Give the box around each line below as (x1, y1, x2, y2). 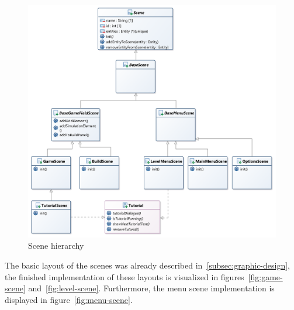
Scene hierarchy (28, 239, 84, 252)
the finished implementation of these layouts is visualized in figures (5, 270, 244, 283)
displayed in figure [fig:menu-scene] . (5, 293, 133, 305)
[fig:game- (248, 270, 283, 283)
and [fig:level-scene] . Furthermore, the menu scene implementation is (28, 282, 275, 294)
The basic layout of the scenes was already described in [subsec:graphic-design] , (5, 259, 290, 271)
